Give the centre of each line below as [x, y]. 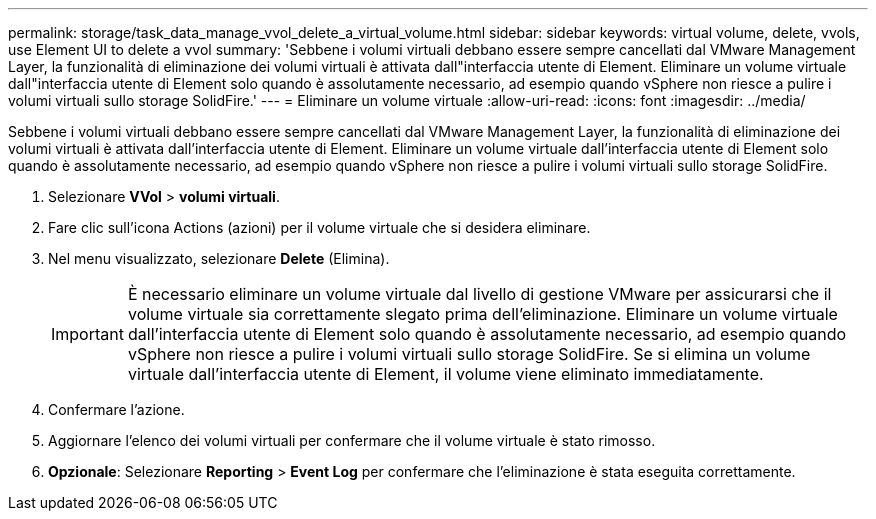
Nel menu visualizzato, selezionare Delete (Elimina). [219, 258]
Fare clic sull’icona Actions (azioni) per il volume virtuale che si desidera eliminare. [319, 227]
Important [87, 334]
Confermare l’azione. [116, 409]
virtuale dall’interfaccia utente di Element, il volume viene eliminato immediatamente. [445, 374]
